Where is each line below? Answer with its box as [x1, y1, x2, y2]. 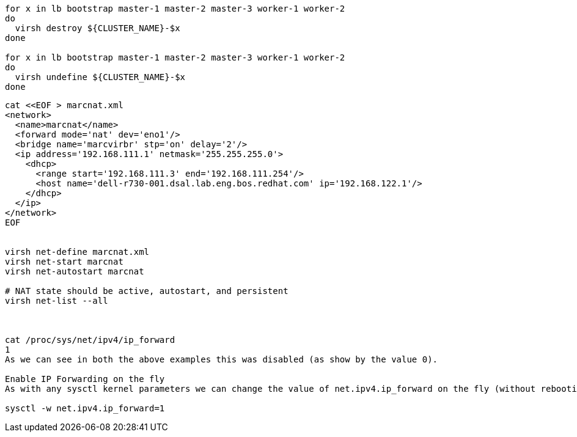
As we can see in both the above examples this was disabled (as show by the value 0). [5, 354, 438, 364]
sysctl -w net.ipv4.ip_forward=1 [5, 403, 165, 413]
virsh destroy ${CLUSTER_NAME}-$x [15, 23, 180, 33]
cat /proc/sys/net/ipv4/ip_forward [5, 335, 175, 345]
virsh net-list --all [5, 296, 108, 306]
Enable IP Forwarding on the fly [5, 374, 165, 384]
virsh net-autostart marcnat [5, 266, 144, 276]
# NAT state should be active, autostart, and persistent [5, 286, 288, 296]
